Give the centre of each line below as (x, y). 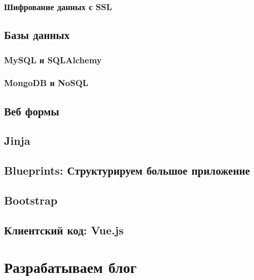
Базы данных (37, 35)
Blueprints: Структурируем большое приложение (127, 170)
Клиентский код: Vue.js (64, 230)
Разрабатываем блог (70, 267)
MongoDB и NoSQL (46, 83)
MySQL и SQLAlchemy (53, 59)
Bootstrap (31, 200)
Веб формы (32, 111)
